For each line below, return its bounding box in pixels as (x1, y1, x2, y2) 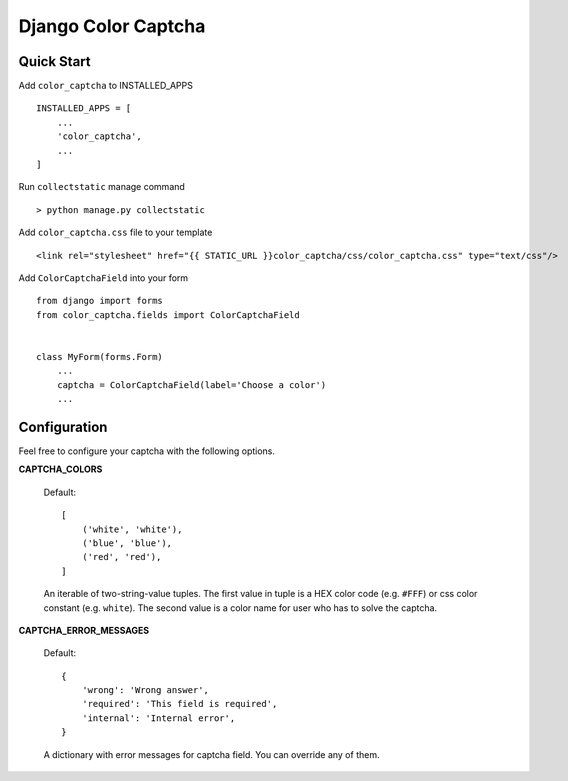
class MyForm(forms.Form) (36, 351, 164, 362)
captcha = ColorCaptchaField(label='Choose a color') (56, 379, 327, 390)
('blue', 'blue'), (81, 537, 173, 549)
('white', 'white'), (81, 523, 183, 535)
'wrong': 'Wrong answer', (81, 685, 210, 696)
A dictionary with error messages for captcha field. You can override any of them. (43, 748, 380, 760)
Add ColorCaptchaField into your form (18, 271, 189, 284)
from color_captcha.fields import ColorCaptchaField (36, 309, 300, 320)
